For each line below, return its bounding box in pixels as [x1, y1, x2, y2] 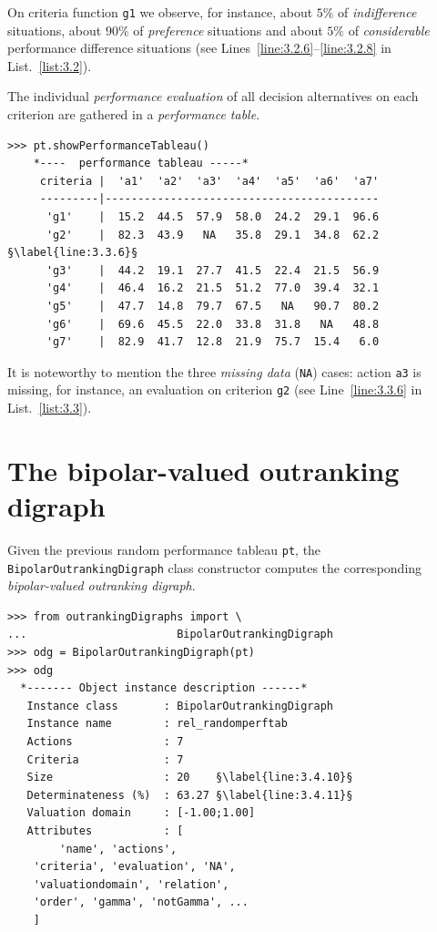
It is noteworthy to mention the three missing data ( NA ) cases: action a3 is [7, 362, 422, 381]
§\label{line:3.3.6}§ [7, 246, 138, 260]
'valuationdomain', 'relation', [33, 877, 229, 891]
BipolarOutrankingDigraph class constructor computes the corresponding [7, 558, 422, 577]
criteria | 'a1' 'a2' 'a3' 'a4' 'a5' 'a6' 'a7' [39, 174, 380, 188]
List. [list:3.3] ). [7, 398, 92, 417]
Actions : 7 [26, 735, 184, 749]
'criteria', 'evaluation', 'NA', [33, 860, 236, 874]
